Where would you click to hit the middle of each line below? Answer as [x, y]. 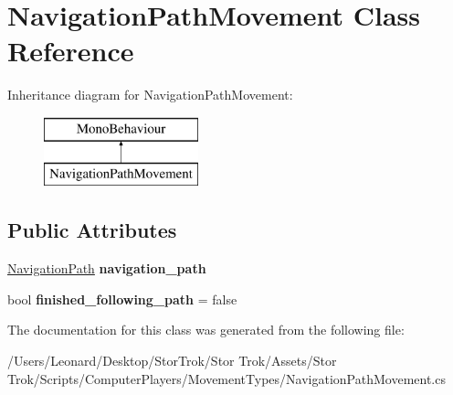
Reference [71, 51]
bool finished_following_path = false [122, 299]
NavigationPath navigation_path [107, 268]
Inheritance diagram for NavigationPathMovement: [150, 95]
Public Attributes [92, 230]
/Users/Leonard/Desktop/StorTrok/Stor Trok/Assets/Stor [172, 361]
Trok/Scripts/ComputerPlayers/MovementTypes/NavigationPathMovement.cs [226, 378]
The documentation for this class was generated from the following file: [206, 330]
